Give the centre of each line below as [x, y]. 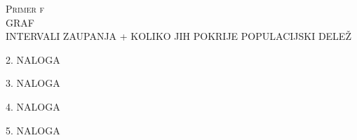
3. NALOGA [33, 83]
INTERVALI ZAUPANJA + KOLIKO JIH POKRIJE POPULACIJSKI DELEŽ [178, 36]
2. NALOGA [33, 59]
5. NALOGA [33, 130]
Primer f [25, 8]
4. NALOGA [33, 106]
